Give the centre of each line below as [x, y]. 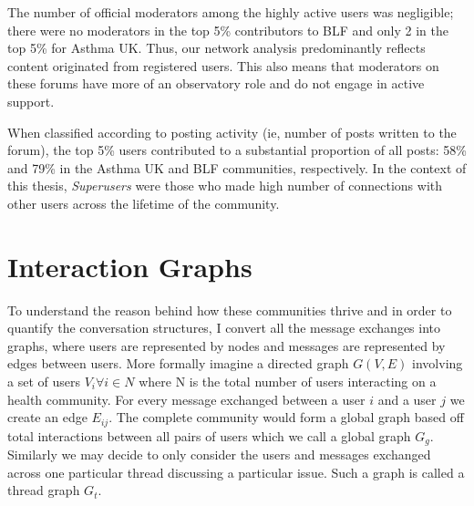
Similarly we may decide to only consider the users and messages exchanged [219, 454]
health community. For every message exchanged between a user [186, 399]
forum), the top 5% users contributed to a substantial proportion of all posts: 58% [237, 150]
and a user [407, 399]
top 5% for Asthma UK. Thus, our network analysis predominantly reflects [216, 48]
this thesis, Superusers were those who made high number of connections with [225, 186]
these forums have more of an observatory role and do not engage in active [216, 83]
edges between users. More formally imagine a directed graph [178, 363]
